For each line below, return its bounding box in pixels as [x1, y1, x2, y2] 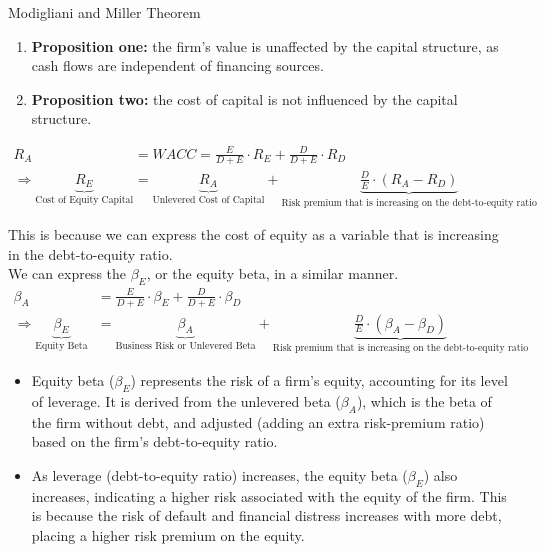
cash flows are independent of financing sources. [31, 55, 324, 76]
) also [423, 464, 458, 485]
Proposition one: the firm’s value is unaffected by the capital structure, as [31, 35, 499, 56]
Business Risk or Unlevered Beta [115, 341, 256, 352]
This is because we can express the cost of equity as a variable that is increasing [8, 224, 499, 245]
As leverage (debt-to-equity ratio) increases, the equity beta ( [31, 464, 408, 485]
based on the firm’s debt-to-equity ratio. [31, 431, 278, 452]
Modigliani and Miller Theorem [8, 2, 201, 22]
